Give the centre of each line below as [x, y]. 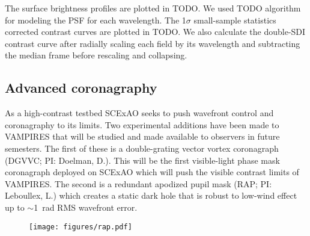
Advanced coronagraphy [81, 88]
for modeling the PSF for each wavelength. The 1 [96, 20]
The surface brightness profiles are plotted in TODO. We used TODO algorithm [153, 8]
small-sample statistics [235, 20]
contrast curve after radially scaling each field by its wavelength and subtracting [153, 43]
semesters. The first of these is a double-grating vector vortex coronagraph [142, 148]
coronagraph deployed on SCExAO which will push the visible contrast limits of [152, 172]
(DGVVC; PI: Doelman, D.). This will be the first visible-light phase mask [142, 160]
